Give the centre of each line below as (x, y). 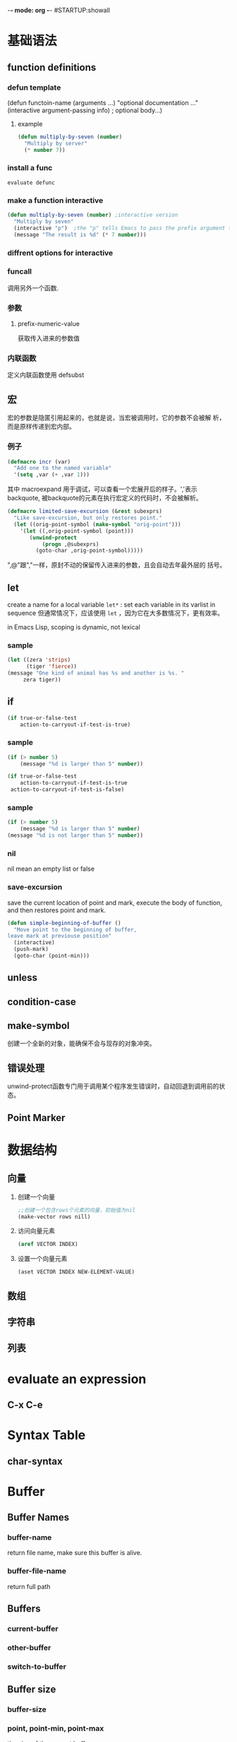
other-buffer (29, 1647)
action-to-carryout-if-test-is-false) (67, 790)
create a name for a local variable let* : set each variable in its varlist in (111, 605)
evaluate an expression (77, 1379)
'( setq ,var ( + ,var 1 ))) (52, 475)
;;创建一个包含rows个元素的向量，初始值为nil (77, 1210)
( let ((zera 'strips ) (39, 660)
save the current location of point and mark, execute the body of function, (115, 902)
